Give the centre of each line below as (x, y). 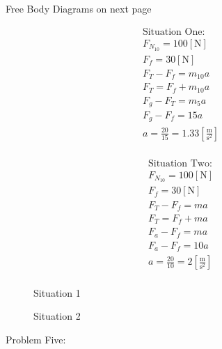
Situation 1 (57, 292)
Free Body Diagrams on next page (79, 8)
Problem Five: (36, 339)
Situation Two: (180, 163)
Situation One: (174, 32)
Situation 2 (57, 316)
